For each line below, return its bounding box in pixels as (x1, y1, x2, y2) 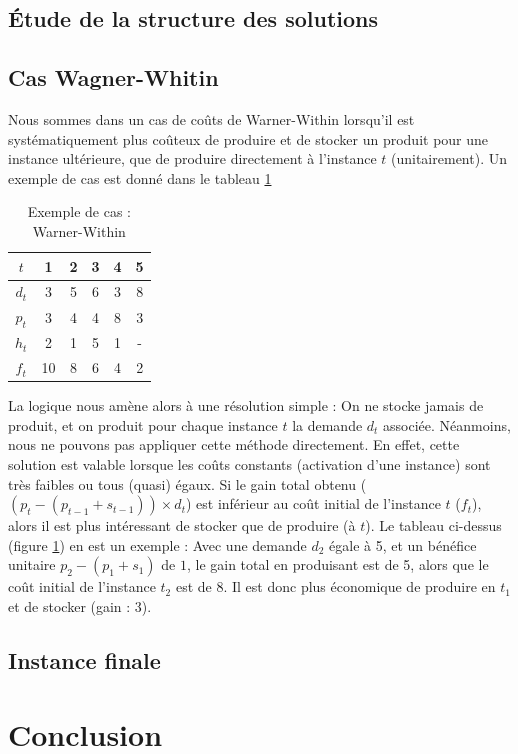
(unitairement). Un (391, 148, 507, 169)
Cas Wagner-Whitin (8, 62, 219, 93)
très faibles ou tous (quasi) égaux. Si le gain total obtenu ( (8, 473, 367, 494)
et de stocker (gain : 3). (8, 595, 152, 616)
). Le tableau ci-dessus (365, 515, 502, 536)
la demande (292, 414, 363, 435)
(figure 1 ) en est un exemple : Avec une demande (8, 534, 307, 555)
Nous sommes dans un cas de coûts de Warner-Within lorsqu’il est (8, 108, 415, 129)
